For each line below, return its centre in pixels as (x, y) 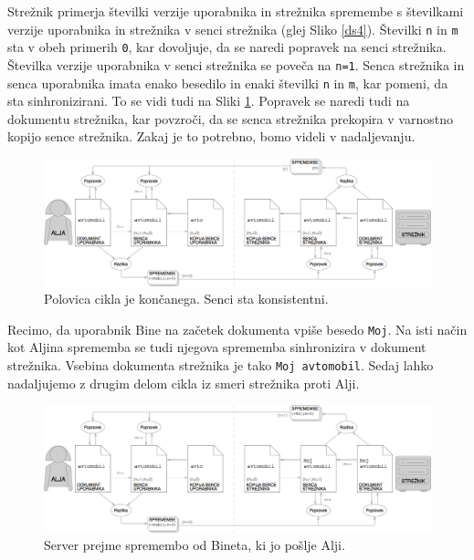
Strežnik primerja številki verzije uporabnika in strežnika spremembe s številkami (236, 11)
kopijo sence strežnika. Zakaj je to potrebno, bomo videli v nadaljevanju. (211, 136)
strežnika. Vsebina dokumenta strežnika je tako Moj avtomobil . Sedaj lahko (221, 364)
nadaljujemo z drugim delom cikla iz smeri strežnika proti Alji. (184, 383)
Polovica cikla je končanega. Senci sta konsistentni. (186, 299)
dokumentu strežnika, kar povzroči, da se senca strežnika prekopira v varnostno (230, 118)
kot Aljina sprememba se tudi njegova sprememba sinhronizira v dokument (217, 347)
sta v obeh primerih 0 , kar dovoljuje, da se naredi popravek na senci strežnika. (227, 47)
